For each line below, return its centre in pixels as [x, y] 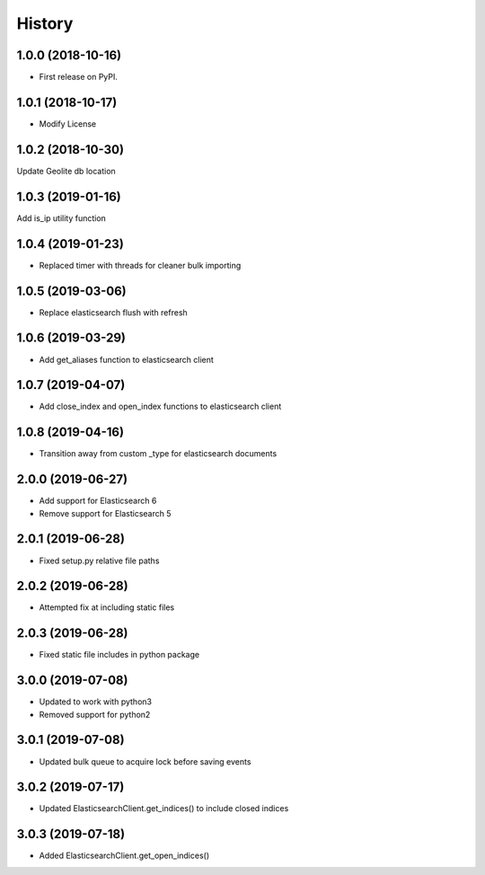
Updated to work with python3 [96, 702]
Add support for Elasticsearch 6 [98, 501]
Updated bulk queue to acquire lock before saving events [145, 761]
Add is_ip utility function [62, 218]
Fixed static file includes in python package [119, 655]
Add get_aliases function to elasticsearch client [127, 359]
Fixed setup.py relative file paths [99, 561]
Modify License [68, 124]
